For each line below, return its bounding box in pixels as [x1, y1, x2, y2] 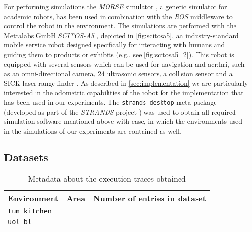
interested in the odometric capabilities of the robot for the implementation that [4, 87, 244, 97]
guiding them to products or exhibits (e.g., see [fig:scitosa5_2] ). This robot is [4, 49, 234, 59]
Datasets [4, 149, 48, 164]
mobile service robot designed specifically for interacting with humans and [4, 39, 225, 50]
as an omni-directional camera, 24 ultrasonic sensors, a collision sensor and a [4, 68, 233, 78]
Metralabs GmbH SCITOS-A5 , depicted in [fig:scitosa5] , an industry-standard [4, 30, 239, 40]
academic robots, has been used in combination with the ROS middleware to [4, 11, 233, 21]
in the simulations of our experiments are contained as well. [4, 125, 181, 135]
